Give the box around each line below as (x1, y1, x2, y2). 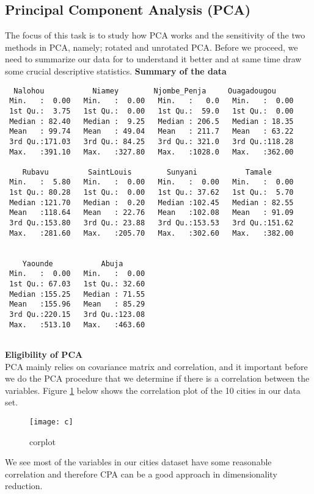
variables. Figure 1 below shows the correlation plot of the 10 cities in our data (5, 383, 301, 396)
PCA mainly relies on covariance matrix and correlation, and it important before (5, 360, 308, 372)
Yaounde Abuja (22, 259, 123, 268)
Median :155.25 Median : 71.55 (9, 289, 145, 299)
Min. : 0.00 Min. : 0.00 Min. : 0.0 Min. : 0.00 (9, 96, 294, 106)
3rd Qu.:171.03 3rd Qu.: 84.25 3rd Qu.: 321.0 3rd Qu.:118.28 (9, 137, 294, 146)
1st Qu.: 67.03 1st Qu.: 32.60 (9, 280, 145, 289)
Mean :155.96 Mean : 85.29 (9, 300, 145, 309)
